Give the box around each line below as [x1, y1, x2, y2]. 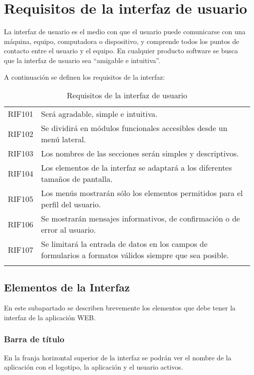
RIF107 [8, 243, 34, 255]
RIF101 [8, 108, 34, 120]
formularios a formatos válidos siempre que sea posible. [41, 249, 229, 261]
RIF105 [8, 193, 34, 204]
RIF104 [8, 167, 34, 179]
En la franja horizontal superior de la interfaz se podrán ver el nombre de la [4, 352, 232, 362]
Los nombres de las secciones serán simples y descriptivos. [41, 148, 239, 159]
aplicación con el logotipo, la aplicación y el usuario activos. [4, 362, 183, 372]
